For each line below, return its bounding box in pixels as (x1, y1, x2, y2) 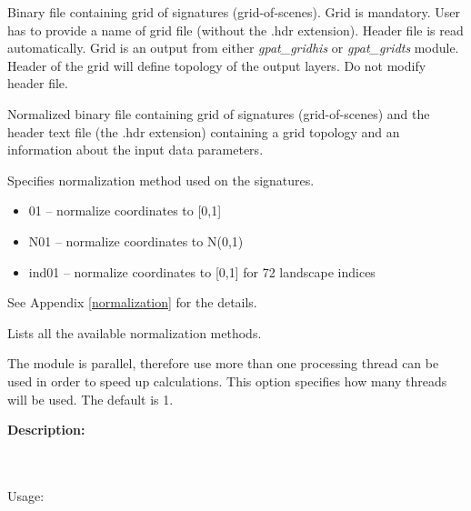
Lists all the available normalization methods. (7, 323, 262, 342)
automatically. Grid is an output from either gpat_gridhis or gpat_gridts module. (7, 38, 459, 57)
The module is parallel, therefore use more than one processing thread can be (7, 354, 439, 373)
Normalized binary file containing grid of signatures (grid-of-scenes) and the (7, 104, 430, 123)
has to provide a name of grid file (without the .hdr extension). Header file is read (7, 20, 464, 39)
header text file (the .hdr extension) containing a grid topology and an (7, 122, 400, 141)
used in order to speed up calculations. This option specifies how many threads (7, 371, 447, 390)
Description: (7, 420, 85, 439)
